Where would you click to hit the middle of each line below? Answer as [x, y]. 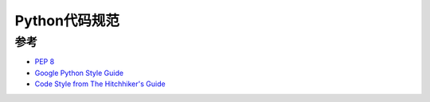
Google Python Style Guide [79, 73]
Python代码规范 [67, 21]
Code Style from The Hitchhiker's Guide [100, 84]
